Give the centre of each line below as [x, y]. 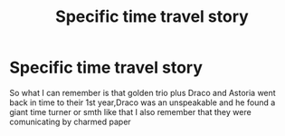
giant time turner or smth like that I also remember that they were [130, 112]
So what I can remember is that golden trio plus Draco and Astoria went [142, 92]
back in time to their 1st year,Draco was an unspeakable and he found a [142, 102]
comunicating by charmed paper [70, 121]
